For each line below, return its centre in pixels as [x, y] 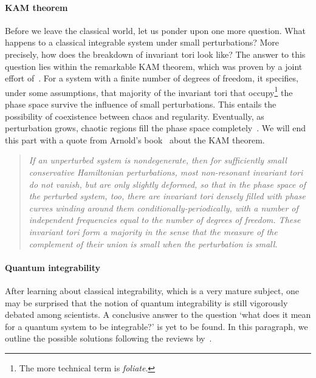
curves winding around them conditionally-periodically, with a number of [163, 208]
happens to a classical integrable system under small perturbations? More [142, 42]
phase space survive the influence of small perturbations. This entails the [141, 104]
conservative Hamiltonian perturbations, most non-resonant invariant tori [166, 172]
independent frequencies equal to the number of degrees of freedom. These [165, 220]
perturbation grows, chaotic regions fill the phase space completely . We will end [156, 128]
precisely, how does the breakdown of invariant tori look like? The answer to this [155, 54]
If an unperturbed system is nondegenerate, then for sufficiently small [158, 160]
